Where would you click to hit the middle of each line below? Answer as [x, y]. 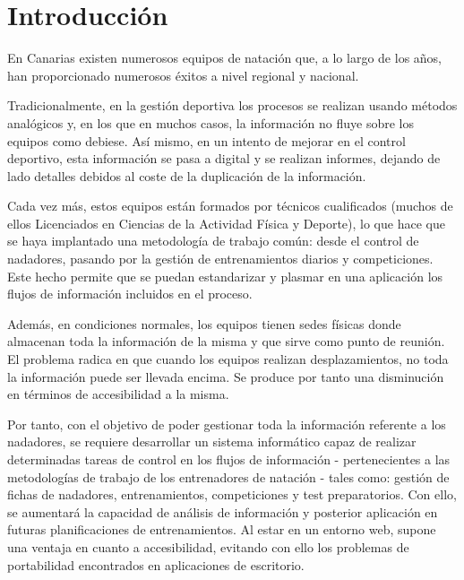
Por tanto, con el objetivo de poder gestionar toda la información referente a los [227, 424]
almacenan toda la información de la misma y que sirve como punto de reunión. [226, 341]
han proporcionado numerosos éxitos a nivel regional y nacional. [183, 75]
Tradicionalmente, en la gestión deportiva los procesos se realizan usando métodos [232, 105]
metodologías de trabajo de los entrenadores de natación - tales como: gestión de [228, 476]
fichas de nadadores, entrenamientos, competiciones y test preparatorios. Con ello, [232, 494]
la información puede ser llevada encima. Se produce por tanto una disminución [226, 376]
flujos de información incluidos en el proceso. [130, 294]
